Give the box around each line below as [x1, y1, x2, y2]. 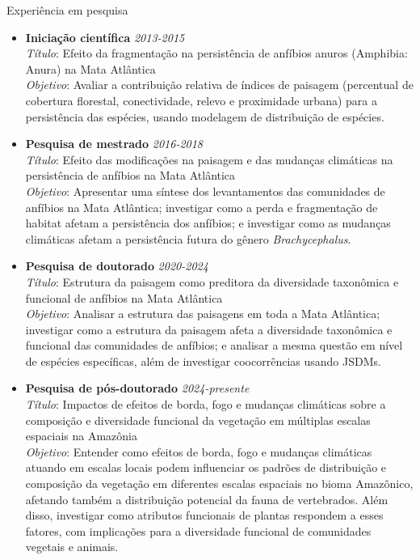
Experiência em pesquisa [6, 2, 128, 18]
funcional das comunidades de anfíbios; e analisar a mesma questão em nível [25, 337, 403, 354]
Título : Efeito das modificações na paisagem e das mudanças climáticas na [25, 151, 393, 168]
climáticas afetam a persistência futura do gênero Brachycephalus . [25, 230, 351, 247]
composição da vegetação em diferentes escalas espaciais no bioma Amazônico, [25, 475, 414, 492]
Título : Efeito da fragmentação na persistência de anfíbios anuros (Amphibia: [25, 45, 408, 62]
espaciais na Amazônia [25, 427, 137, 444]
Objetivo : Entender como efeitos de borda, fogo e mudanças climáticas [25, 443, 372, 460]
